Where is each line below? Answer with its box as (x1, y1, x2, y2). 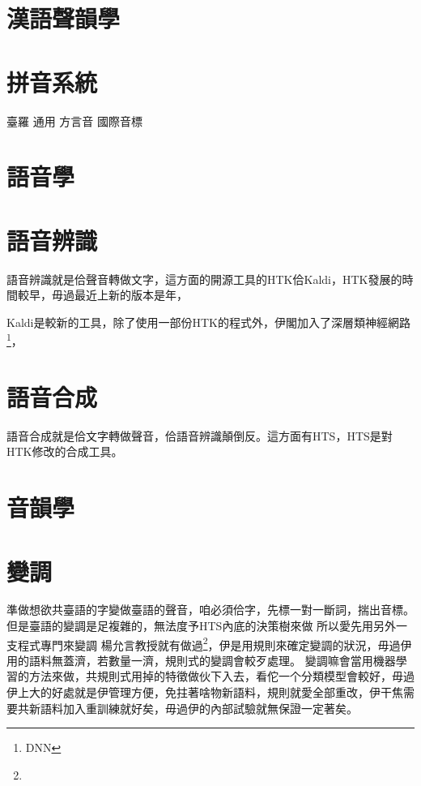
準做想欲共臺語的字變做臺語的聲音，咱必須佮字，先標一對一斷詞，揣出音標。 (6, 601, 415, 618)
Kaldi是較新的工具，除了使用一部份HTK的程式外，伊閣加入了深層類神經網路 (6, 313, 410, 330)
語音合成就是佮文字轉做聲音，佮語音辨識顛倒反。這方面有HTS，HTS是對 (6, 427, 393, 444)
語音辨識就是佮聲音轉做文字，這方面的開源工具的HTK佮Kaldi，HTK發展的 (6, 270, 402, 287)
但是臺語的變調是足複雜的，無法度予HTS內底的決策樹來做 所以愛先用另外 (6, 617, 397, 634)
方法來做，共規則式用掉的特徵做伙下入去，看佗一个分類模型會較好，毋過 (28, 668, 415, 685)
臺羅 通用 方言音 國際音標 (6, 112, 142, 129)
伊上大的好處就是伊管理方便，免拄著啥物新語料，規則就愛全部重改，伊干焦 (6, 684, 403, 701)
